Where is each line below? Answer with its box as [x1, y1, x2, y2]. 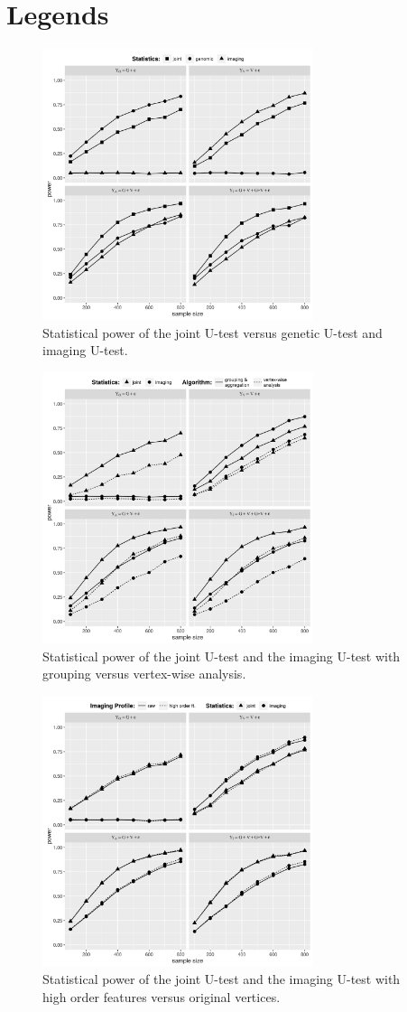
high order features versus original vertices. [42, 987, 281, 1006]
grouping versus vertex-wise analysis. [42, 664, 246, 683]
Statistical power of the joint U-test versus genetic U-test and [42, 323, 383, 342]
